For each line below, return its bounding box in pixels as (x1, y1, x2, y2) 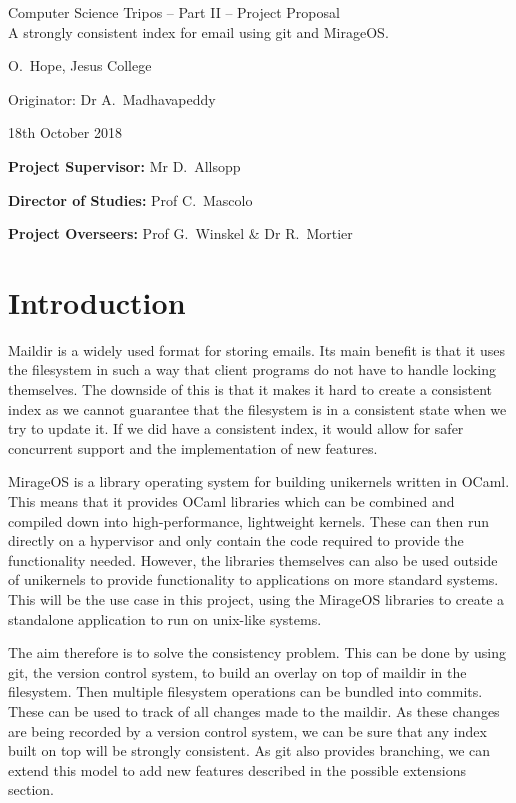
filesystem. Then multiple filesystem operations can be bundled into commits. (8, 681, 483, 702)
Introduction (8, 281, 186, 322)
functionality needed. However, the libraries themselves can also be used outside (8, 549, 498, 570)
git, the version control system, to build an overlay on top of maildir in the (8, 661, 467, 682)
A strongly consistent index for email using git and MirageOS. (8, 21, 389, 42)
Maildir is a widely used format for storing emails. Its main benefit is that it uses (8, 339, 505, 360)
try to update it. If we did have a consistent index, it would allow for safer (8, 418, 464, 439)
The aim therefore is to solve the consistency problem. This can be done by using (8, 642, 506, 663)
